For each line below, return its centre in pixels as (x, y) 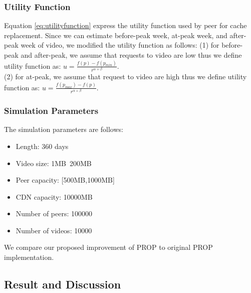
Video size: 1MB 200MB (54, 163)
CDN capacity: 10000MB (54, 196)
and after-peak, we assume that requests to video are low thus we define (131, 55)
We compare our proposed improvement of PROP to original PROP (108, 247)
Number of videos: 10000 (54, 230)
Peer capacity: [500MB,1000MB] (65, 180)
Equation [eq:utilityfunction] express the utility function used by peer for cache (125, 25)
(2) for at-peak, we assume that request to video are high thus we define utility (125, 77)
